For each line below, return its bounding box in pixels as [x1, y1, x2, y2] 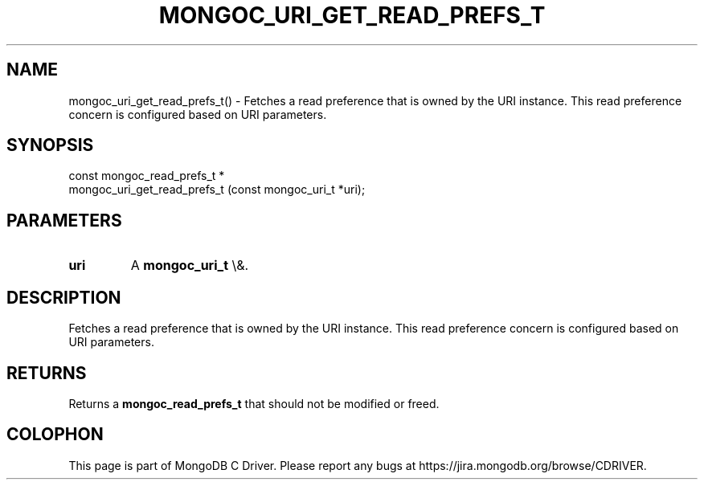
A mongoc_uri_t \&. [130, 257, 249, 274]
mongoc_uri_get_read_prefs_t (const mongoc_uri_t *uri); [68, 182, 366, 197]
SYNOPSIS [6, 135, 94, 156]
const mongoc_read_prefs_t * [68, 169, 225, 183]
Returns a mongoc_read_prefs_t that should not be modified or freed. [68, 396, 440, 410]
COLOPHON [6, 424, 104, 445]
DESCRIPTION [6, 287, 121, 308]
